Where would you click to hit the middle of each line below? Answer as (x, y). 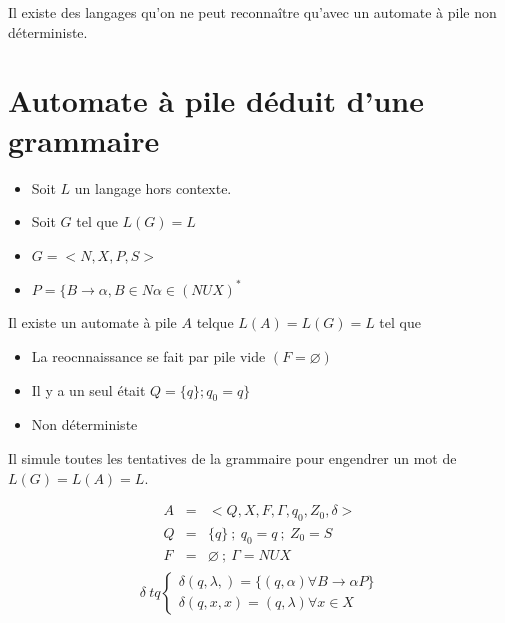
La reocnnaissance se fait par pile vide (148, 355)
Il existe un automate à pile (92, 322)
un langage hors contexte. (153, 187)
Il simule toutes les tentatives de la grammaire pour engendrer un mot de (232, 457)
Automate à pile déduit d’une (216, 100)
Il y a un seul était (88, 389)
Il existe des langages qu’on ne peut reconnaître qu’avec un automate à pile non (252, 12)
